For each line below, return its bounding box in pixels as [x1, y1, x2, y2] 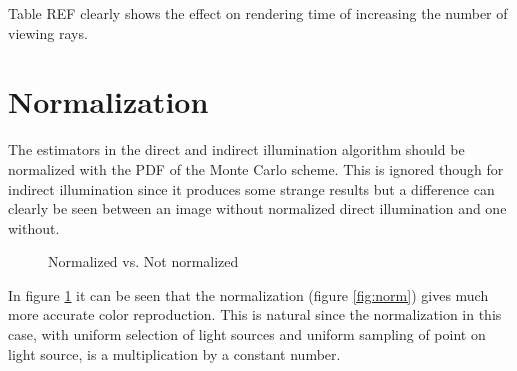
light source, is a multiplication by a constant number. [8, 343, 341, 364]
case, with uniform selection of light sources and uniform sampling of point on [8, 324, 486, 345]
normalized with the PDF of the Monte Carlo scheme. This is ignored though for [8, 158, 504, 179]
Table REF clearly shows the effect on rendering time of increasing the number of [8, 3, 508, 23]
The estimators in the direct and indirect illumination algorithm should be [8, 139, 465, 160]
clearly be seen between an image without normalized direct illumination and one [8, 198, 507, 219]
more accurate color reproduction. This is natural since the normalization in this [8, 304, 502, 325]
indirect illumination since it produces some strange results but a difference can [8, 178, 495, 199]
